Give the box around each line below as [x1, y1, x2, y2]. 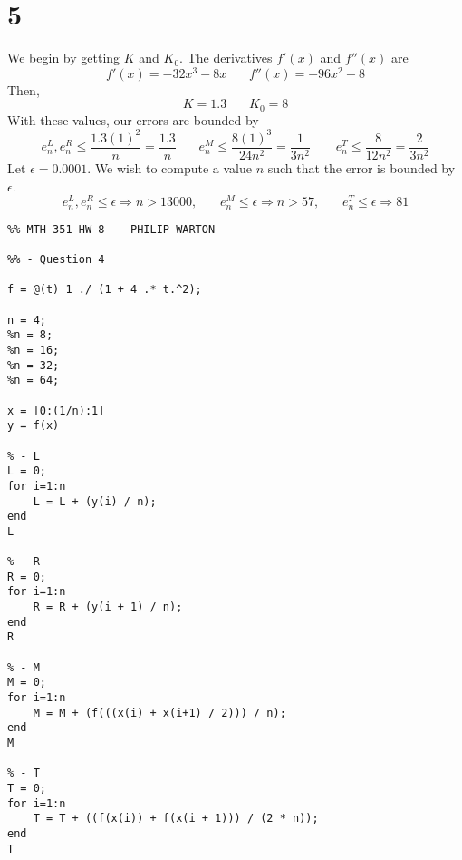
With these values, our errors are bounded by [7, 110, 259, 129]
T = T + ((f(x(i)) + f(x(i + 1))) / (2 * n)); [33, 812, 319, 826]
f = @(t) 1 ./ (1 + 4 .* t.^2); [7, 283, 202, 297]
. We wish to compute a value [87, 159, 252, 177]
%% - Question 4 [7, 253, 105, 267]
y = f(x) [7, 419, 60, 433]
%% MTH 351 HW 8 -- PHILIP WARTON [7, 222, 216, 236]
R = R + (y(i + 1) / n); [33, 601, 183, 614]
